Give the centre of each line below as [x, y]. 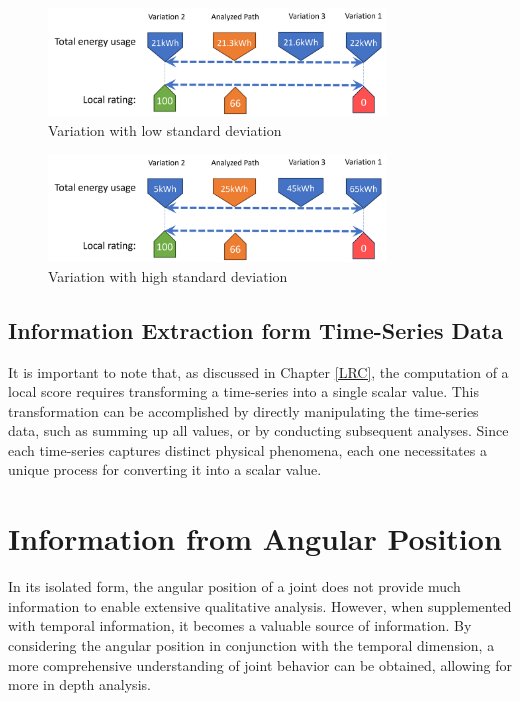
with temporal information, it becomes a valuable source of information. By [240, 625]
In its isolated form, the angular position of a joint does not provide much [234, 586]
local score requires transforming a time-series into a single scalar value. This [244, 391]
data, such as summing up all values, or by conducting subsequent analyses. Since [258, 430]
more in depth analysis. [79, 684]
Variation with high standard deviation [168, 275]
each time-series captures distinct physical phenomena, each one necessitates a [247, 449]
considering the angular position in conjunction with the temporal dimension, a [251, 644]
